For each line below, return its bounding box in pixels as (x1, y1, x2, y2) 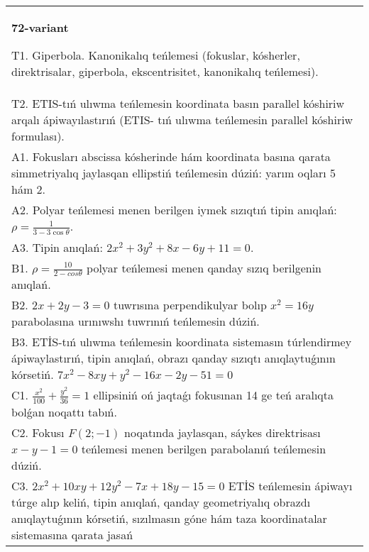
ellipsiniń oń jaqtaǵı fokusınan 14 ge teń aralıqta (93, 387, 334, 404)
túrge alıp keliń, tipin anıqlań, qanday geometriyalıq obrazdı (11, 493, 311, 510)
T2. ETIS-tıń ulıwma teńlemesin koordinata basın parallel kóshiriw (11, 95, 345, 111)
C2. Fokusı (11, 424, 65, 441)
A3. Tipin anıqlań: (11, 238, 103, 255)
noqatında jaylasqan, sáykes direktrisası (124, 424, 321, 441)
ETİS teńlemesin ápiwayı (228, 477, 353, 494)
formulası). (11, 128, 65, 144)
